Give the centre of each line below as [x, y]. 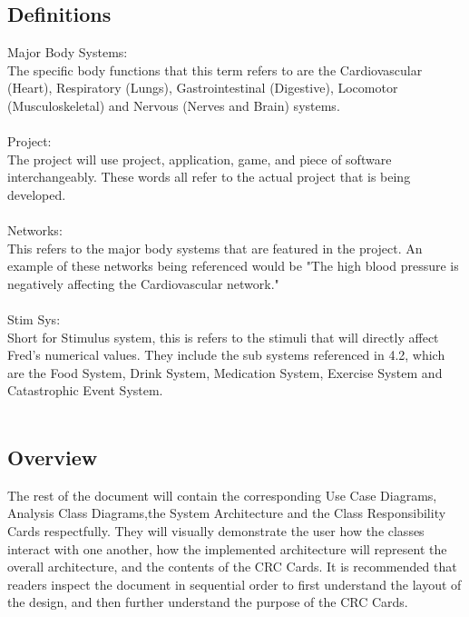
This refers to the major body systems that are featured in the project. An [215, 248]
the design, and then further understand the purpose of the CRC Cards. [208, 602]
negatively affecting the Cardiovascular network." [143, 283]
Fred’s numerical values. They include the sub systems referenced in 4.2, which [226, 355]
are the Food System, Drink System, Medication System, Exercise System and [225, 372]
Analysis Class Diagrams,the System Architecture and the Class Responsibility [227, 513]
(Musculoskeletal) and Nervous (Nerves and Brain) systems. [174, 105]
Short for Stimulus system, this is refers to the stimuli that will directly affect [223, 337]
